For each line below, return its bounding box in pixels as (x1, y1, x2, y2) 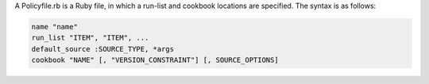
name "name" (31, 22, 79, 31)
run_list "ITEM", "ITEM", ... (31, 33, 149, 43)
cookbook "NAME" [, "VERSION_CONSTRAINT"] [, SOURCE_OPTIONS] (31, 55, 279, 65)
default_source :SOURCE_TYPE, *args (31, 44, 175, 53)
